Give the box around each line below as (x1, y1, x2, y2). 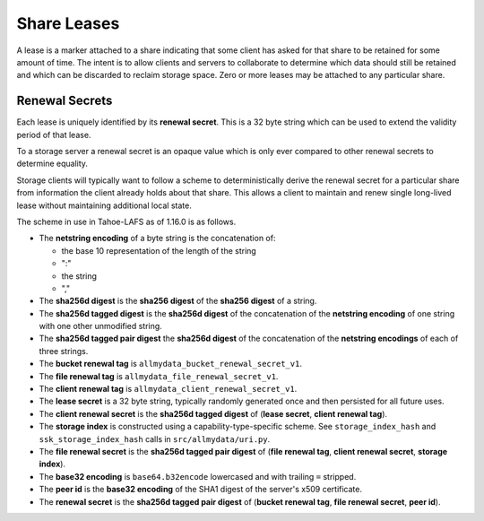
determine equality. (16, 158, 89, 169)
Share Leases (16, 13, 120, 33)
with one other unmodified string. (39, 321, 163, 332)
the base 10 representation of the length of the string (61, 245, 257, 256)
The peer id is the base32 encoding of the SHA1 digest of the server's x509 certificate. (39, 484, 363, 495)
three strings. (39, 345, 89, 356)
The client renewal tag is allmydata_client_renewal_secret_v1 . (39, 384, 298, 395)
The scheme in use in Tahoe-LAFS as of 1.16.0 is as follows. (16, 216, 237, 227)
